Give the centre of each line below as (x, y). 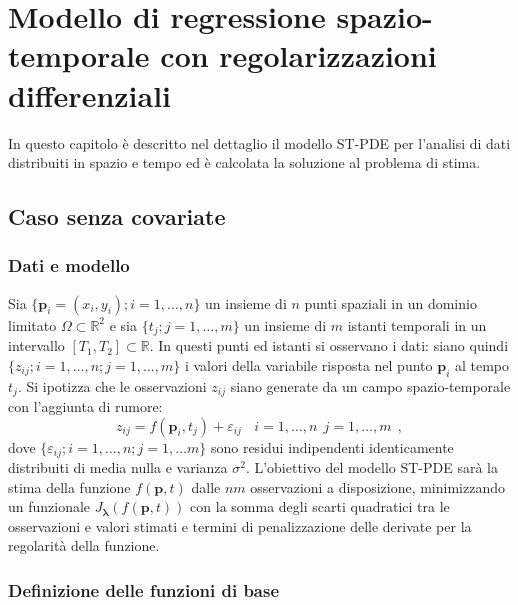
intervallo (36, 345)
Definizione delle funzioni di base (144, 589)
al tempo (482, 364)
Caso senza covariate (117, 216)
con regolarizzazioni (298, 55)
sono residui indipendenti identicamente (332, 446)
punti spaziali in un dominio (390, 302)
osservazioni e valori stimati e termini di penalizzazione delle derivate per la (240, 525)
